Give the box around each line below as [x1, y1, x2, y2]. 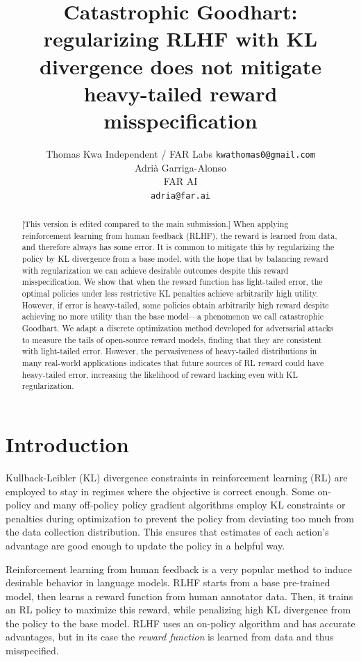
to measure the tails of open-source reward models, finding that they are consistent [22, 333, 322, 345]
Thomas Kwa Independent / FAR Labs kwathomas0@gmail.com [46, 146, 315, 160]
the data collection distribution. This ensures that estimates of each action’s [6, 524, 329, 539]
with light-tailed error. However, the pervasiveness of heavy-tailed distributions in [22, 345, 317, 357]
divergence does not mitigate [39, 51, 322, 80]
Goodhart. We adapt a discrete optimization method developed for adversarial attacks [22, 322, 334, 334]
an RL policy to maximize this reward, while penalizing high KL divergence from [6, 602, 351, 617]
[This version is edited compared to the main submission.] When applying [22, 218, 289, 230]
